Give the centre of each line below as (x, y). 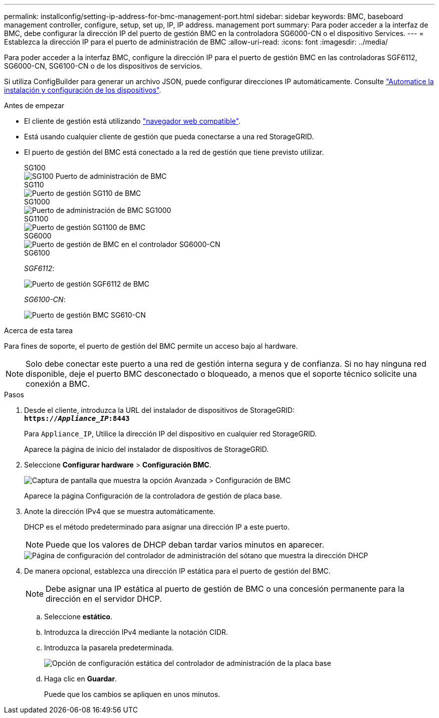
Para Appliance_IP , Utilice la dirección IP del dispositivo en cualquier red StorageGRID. (170, 434)
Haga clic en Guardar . (81, 679)
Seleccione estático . (78, 617)
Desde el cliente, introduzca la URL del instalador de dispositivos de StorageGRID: (159, 410)
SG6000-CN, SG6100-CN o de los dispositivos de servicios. (103, 66)
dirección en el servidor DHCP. (104, 599)
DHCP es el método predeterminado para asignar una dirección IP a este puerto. (157, 527)
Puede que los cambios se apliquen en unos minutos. (132, 694)
